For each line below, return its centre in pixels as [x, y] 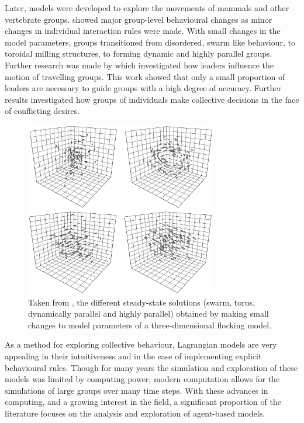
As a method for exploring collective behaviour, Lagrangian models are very [141, 344]
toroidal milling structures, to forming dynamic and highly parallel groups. [139, 53]
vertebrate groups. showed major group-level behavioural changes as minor [139, 19]
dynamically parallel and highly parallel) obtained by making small [148, 313]
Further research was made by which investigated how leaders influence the [139, 65]
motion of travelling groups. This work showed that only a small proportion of [145, 76]
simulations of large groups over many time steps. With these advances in [137, 390]
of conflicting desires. [42, 111]
